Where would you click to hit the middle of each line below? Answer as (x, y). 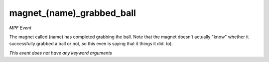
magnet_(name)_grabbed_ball (73, 13)
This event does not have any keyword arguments (61, 53)
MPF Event (20, 28)
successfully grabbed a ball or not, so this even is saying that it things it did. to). (91, 44)
